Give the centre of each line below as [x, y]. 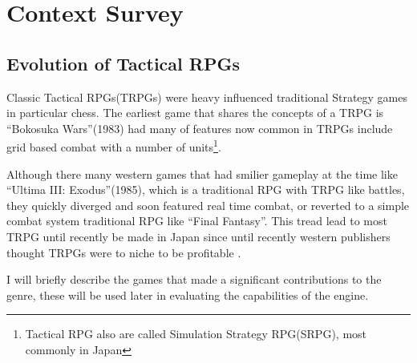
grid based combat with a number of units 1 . [114, 146]
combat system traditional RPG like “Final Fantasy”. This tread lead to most [197, 221]
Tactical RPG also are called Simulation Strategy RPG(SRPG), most [196, 334]
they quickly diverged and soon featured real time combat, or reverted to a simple [208, 205]
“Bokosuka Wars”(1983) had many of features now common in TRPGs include [200, 128]
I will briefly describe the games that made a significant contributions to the [194, 279]
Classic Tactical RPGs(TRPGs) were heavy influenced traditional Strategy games [207, 97]
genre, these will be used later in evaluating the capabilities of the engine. [188, 294]
